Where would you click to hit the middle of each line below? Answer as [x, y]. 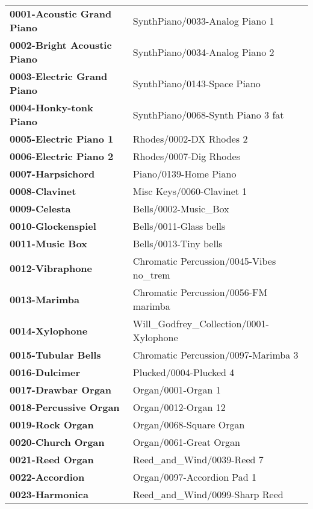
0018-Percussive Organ [65, 407]
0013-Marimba [45, 299]
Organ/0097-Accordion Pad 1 [195, 477]
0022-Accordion [47, 477]
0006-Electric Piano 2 [62, 156]
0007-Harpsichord [52, 174]
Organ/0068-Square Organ [189, 424]
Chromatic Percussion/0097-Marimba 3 [215, 355]
